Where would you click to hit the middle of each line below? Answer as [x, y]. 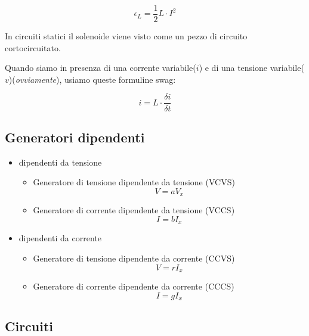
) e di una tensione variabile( [251, 68]
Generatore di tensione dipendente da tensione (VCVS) [134, 182]
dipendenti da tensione [60, 162]
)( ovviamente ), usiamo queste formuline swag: [92, 79]
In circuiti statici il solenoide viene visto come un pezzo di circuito [126, 36]
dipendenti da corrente [60, 238]
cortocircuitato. [33, 47]
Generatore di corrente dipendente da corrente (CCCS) [134, 286]
